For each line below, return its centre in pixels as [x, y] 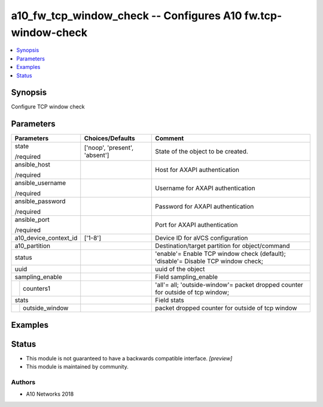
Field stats [170, 300]
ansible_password [40, 201]
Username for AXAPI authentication [205, 188]
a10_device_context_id [46, 238]
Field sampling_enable [187, 277]
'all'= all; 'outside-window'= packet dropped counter [229, 285]
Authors [23, 382]
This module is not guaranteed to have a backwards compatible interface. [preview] [129, 358]
